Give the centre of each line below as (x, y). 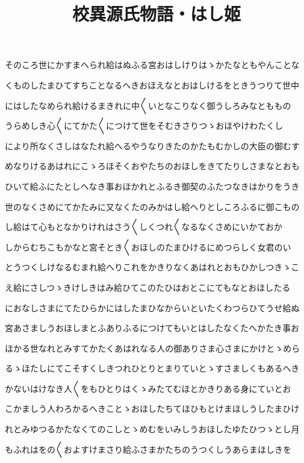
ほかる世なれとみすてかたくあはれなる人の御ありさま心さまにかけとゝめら (153, 348)
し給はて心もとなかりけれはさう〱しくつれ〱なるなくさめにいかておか (144, 227)
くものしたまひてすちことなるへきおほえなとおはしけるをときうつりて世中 (152, 85)
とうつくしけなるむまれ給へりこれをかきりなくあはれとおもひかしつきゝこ (152, 267)
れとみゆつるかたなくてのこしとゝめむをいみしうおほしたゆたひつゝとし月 (152, 429)
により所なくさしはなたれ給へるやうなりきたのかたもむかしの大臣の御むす (152, 145)
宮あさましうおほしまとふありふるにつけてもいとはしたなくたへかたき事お (152, 328)
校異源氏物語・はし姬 (156, 14)
